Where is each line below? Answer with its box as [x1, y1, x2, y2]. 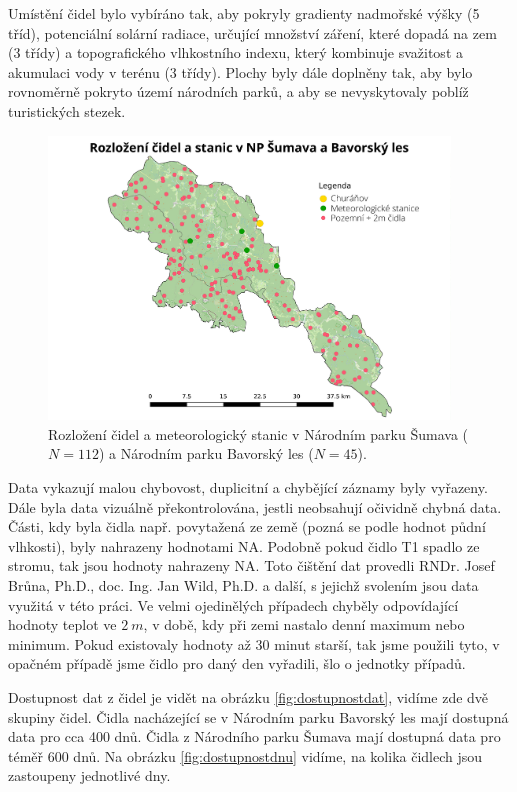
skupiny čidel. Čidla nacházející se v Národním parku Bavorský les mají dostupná [8, 706, 509, 727]
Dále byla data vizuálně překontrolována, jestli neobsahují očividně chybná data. [8, 496, 502, 517]
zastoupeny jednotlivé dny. [8, 765, 171, 786]
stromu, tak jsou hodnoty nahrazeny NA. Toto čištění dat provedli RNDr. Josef [8, 555, 495, 576]
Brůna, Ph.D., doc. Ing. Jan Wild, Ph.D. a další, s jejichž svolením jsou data [8, 574, 479, 595]
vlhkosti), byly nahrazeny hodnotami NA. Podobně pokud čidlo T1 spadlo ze [8, 535, 480, 556]
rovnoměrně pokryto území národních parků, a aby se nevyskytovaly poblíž [8, 81, 469, 102]
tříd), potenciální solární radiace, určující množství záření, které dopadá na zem [8, 22, 497, 43]
